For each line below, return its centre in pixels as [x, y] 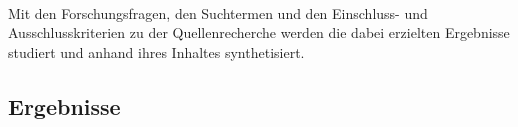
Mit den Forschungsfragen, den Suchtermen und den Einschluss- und [218, 12]
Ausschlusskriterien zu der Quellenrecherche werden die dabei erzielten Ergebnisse [259, 32]
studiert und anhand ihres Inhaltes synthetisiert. [156, 51]
